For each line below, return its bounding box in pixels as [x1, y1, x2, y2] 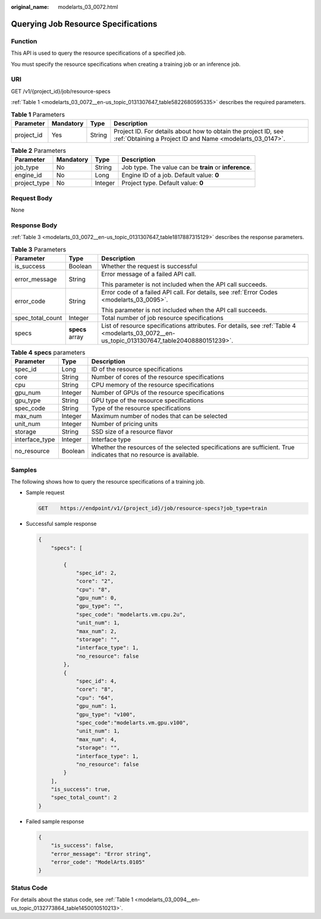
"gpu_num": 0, [75, 595, 117, 601]
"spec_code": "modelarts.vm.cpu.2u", [75, 611, 186, 618]
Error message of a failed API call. [101, 269, 196, 278]
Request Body [11, 194, 53, 202]
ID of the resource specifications [91, 365, 183, 374]
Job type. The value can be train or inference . [121, 164, 252, 172]
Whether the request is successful [101, 262, 197, 270]
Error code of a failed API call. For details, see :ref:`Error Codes [101, 288, 278, 296]
